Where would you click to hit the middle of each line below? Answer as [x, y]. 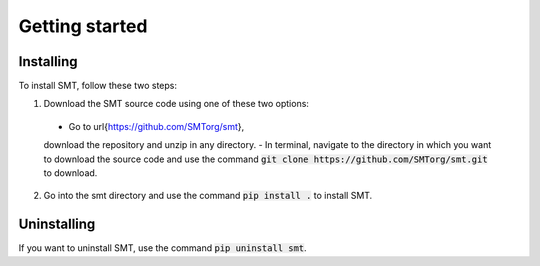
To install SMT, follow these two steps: [98, 86]
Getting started [83, 26]
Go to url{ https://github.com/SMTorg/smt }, [156, 126]
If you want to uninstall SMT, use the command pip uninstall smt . [162, 248]
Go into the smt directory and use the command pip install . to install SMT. [208, 196]
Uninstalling [57, 224]
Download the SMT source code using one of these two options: [176, 104]
